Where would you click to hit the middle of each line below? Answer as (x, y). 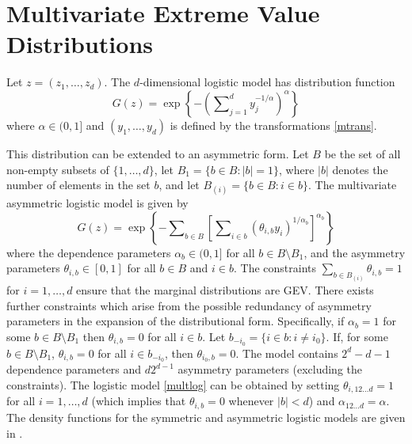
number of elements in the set (78, 185)
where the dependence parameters (89, 252)
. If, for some (357, 336)
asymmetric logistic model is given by (97, 203)
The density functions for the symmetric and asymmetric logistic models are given (206, 417)
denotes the (360, 169)
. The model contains (287, 353)
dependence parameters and (74, 369)
